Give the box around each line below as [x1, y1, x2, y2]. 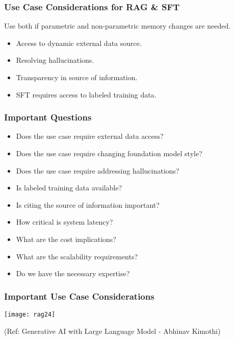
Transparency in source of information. [16, 72, 138, 82]
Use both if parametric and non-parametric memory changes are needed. [4, 20, 231, 31]
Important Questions [4, 111, 92, 124]
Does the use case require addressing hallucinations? [16, 165, 179, 176]
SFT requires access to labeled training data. [16, 89, 157, 100]
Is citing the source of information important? [16, 199, 160, 210]
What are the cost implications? [16, 233, 116, 244]
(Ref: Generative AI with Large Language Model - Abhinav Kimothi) [4, 325, 221, 336]
